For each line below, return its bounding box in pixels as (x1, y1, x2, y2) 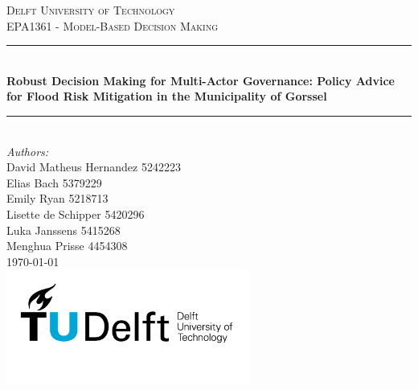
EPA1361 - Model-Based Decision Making (6, 17, 218, 34)
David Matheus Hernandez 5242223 (6, 158, 181, 175)
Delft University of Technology (6, 2, 175, 18)
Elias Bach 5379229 (6, 174, 102, 191)
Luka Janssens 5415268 (6, 221, 121, 238)
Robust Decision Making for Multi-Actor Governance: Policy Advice (6, 72, 395, 88)
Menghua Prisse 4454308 (6, 237, 128, 254)
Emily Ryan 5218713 (6, 190, 109, 207)
